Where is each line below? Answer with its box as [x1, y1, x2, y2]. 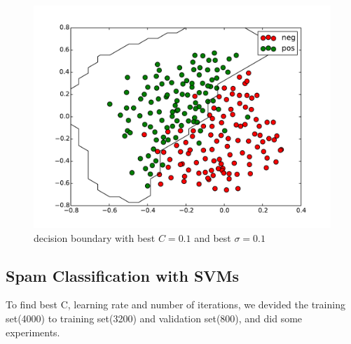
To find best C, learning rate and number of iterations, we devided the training [6, 297, 345, 312]
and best [194, 230, 231, 245]
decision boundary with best [34, 230, 156, 245]
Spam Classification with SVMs [6, 264, 240, 286]
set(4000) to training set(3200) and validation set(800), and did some [6, 310, 303, 325]
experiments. [6, 324, 60, 339]
